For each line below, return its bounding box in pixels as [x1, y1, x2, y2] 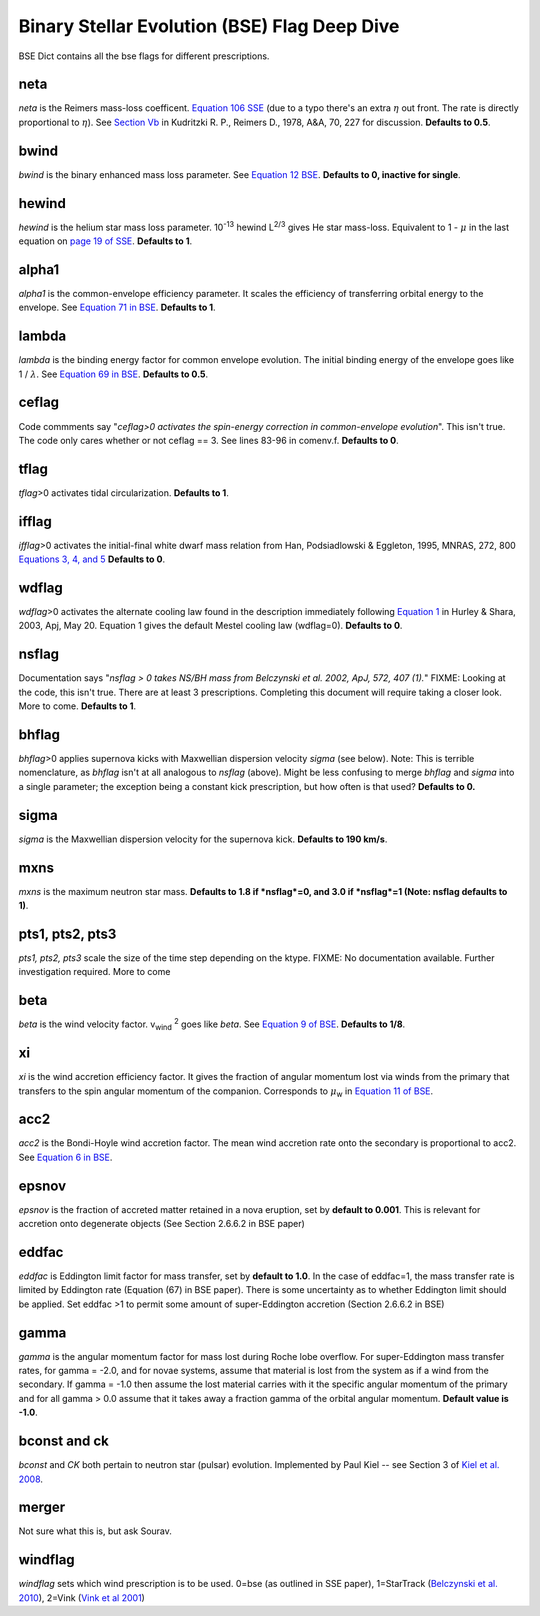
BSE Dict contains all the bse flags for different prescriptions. [18, 50, 270, 62]
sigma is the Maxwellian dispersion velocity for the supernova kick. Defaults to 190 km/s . [18, 833, 388, 845]
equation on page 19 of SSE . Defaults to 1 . [18, 235, 193, 247]
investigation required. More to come [18, 966, 171, 978]
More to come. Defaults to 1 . [18, 700, 137, 712]
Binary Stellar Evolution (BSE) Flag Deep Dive [18, 15, 400, 37]
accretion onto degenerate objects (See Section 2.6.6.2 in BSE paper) [18, 1218, 305, 1230]
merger [18, 1499, 66, 1516]
